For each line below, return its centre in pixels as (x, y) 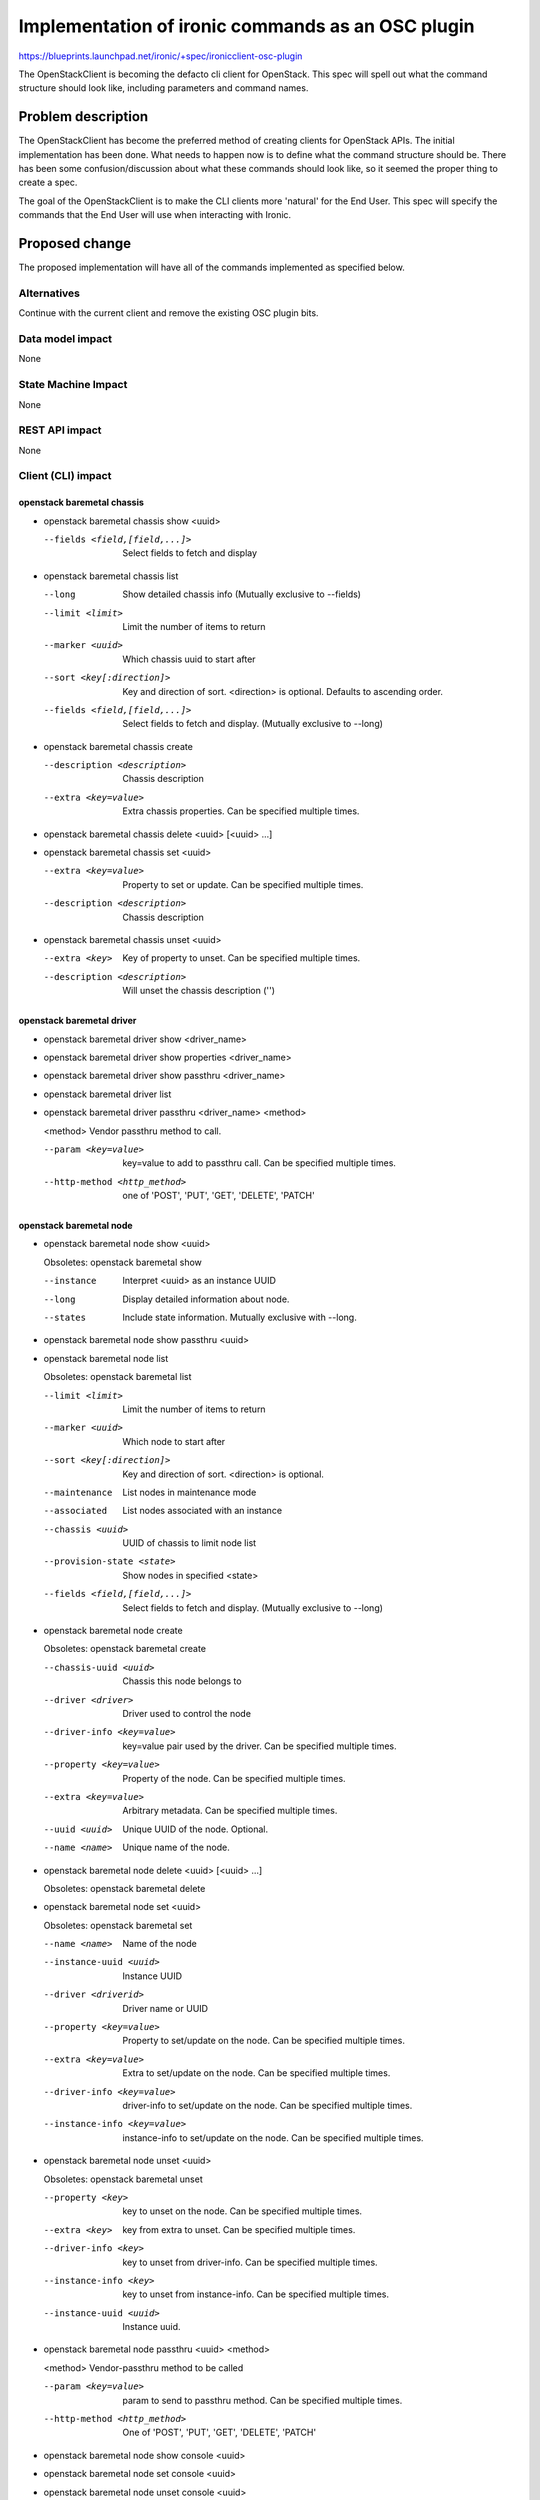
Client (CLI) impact (65, 476)
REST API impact (60, 430)
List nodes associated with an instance (202, 1511)
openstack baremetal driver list (107, 1094)
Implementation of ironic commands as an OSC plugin (246, 26)
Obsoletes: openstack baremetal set (118, 1925)
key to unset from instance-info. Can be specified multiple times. (256, 2294)
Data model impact (65, 338)
